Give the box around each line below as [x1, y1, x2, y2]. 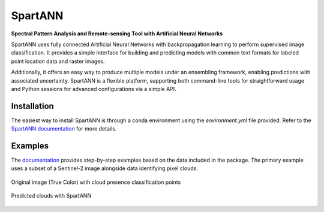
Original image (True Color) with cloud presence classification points [11, 178, 181, 186]
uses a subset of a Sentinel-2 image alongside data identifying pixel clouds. [11, 165, 198, 172]
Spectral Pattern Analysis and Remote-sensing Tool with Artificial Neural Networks [11, 30, 223, 37]
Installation [11, 101, 54, 111]
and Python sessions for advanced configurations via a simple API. [11, 85, 176, 92]
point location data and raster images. [11, 57, 105, 65]
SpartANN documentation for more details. [11, 125, 117, 132]
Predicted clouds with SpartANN [11, 192, 92, 199]
